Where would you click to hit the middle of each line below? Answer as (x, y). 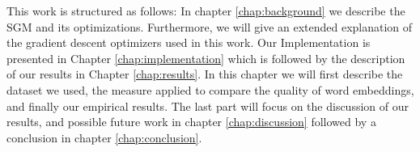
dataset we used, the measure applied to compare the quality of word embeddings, (210, 89)
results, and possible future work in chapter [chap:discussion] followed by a (191, 122)
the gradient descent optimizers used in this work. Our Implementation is (189, 42)
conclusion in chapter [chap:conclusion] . (104, 137)
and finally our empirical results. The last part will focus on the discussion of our (208, 106)
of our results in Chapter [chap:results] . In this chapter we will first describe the (205, 74)
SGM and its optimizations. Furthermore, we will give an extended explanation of (210, 26)
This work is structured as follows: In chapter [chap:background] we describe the (206, 11)
